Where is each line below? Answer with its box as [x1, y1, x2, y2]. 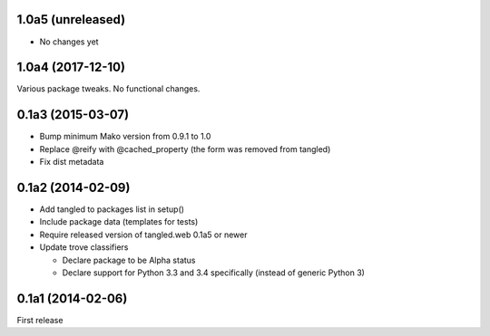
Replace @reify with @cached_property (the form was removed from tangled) [39, 143, 331, 154]
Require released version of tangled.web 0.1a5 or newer [39, 229, 249, 240]
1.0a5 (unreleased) [16, 12, 126, 27]
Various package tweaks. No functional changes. [16, 83, 201, 94]
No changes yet [39, 36, 99, 47]
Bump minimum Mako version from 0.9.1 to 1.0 [39, 131, 211, 142]
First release [16, 314, 64, 325]
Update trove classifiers [39, 242, 129, 253]
